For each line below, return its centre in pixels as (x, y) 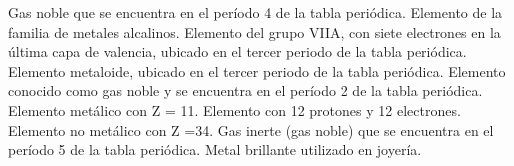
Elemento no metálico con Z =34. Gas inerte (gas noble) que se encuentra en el (251, 129)
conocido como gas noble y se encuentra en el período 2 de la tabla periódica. (245, 90)
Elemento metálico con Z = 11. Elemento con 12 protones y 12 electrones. (234, 109)
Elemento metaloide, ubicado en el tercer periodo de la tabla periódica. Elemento (257, 70)
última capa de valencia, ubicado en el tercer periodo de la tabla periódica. (237, 51)
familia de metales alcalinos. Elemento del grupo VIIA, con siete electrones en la (254, 31)
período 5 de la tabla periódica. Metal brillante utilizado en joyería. (215, 149)
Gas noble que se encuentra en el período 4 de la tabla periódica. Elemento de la (255, 12)
